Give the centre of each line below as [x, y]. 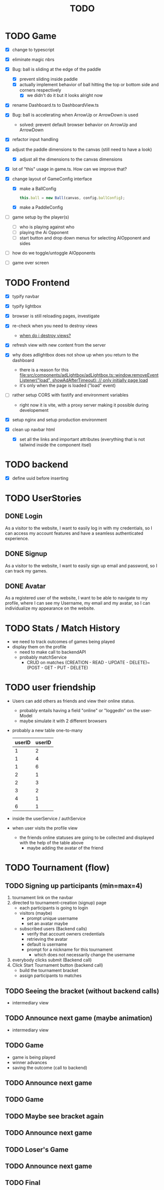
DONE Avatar [25, 586]
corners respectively [40, 90]
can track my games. [26, 571]
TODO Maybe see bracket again [54, 1116]
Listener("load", [35, 381]
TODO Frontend [37, 283]
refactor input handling [35, 140]
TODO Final [23, 1183]
